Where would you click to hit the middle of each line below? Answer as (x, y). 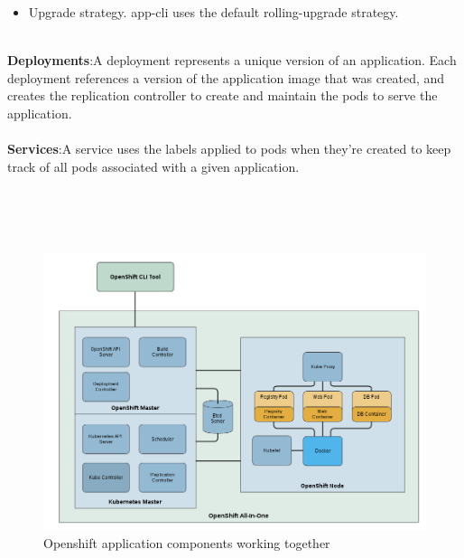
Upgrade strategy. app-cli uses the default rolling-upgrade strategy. (213, 12)
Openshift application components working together (187, 542)
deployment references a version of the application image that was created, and (226, 77)
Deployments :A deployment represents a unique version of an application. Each (232, 60)
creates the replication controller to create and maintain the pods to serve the (223, 95)
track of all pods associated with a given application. (153, 166)
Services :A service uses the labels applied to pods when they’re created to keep (229, 149)
